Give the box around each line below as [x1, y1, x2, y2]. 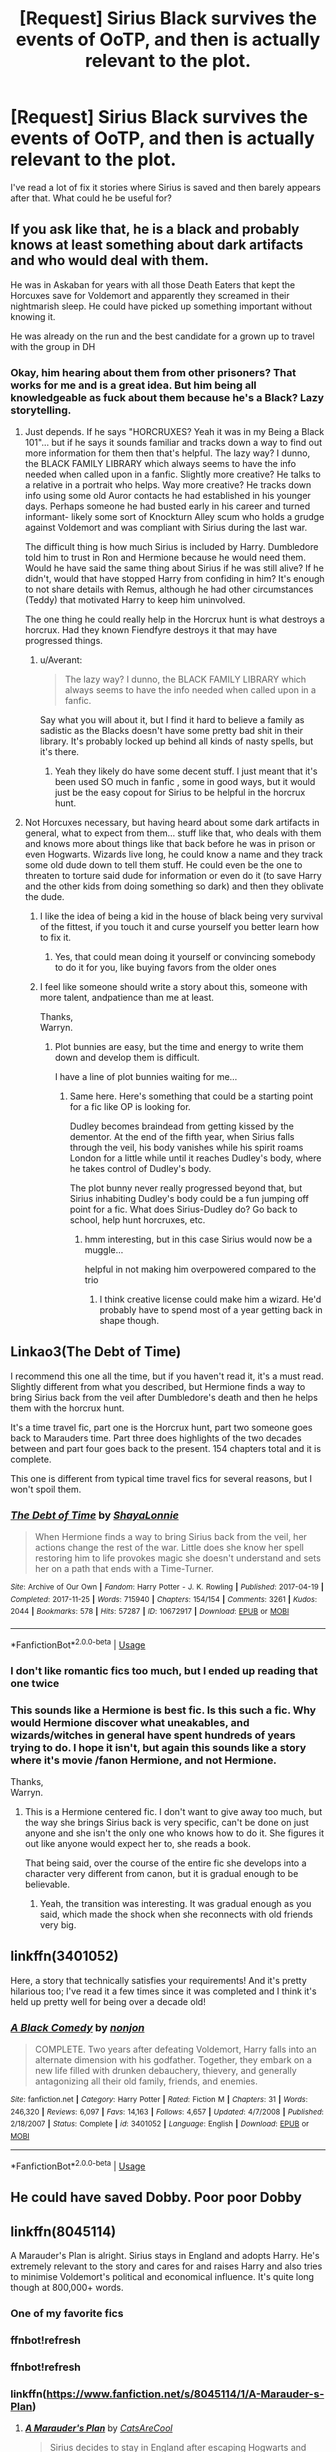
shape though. [99, 1315, 160, 1327]
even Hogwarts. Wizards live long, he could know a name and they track [24, 848, 323, 861]
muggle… [84, 1244, 124, 1256]
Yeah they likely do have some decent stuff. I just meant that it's [54, 765, 318, 777]
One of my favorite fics [10, 2306, 124, 2320]
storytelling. [10, 403, 72, 417]
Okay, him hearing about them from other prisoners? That [10, 365, 297, 379]
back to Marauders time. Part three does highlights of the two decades [10, 1432, 302, 1444]
